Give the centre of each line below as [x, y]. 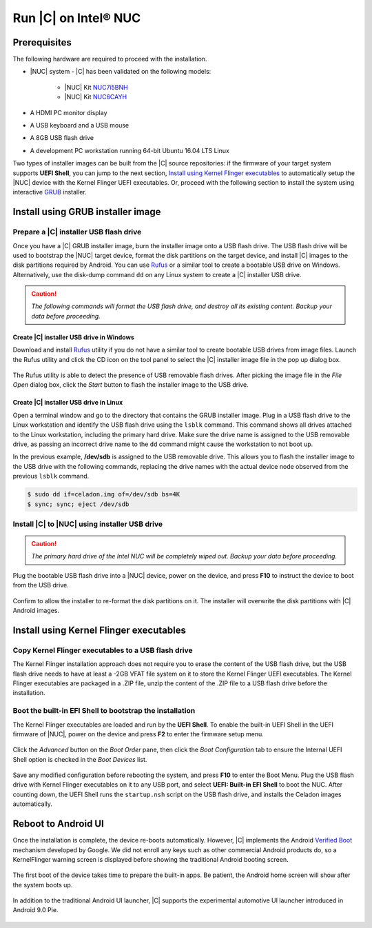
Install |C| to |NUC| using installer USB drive [88, 524]
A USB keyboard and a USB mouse [80, 125]
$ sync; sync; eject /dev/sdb [78, 504]
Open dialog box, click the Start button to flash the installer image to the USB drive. [131, 385]
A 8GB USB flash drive [62, 138]
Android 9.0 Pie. [35, 910]
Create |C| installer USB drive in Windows [73, 337]
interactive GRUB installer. [50, 192]
